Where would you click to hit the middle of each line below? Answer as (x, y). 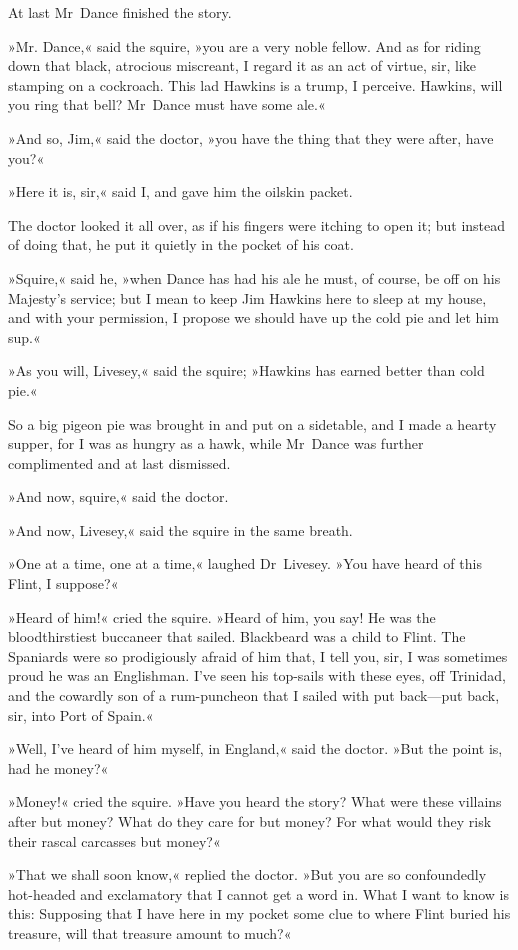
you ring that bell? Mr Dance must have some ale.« (167, 104)
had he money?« (58, 767)
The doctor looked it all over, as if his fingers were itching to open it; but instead (257, 224)
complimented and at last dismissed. (119, 462)
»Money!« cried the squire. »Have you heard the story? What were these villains (255, 801)
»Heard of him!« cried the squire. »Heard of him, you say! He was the (222, 616)
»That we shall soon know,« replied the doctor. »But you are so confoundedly (247, 874)
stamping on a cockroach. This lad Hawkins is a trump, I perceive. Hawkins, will (255, 84)
